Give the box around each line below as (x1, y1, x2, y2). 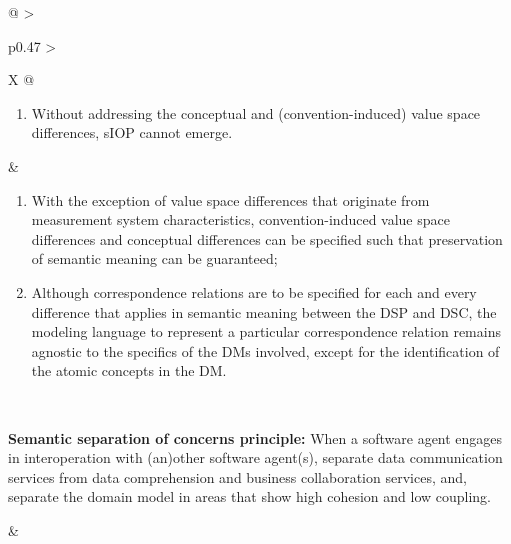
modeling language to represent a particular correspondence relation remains (31, 321, 501, 342)
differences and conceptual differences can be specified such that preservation (31, 228, 503, 249)
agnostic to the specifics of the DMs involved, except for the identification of (31, 340, 500, 361)
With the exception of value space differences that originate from (31, 189, 430, 210)
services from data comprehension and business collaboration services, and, (8, 466, 467, 487)
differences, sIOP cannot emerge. (31, 122, 233, 143)
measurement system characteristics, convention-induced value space (31, 209, 450, 230)
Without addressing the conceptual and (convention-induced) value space (31, 102, 481, 123)
